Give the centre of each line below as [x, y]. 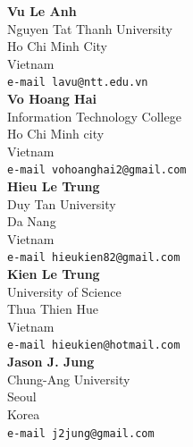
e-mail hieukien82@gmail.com [94, 258]
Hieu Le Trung [54, 186]
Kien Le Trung [54, 274]
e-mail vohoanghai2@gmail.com [97, 170]
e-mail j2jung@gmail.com [81, 433]
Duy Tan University [62, 203]
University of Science [64, 291]
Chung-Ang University [69, 379]
